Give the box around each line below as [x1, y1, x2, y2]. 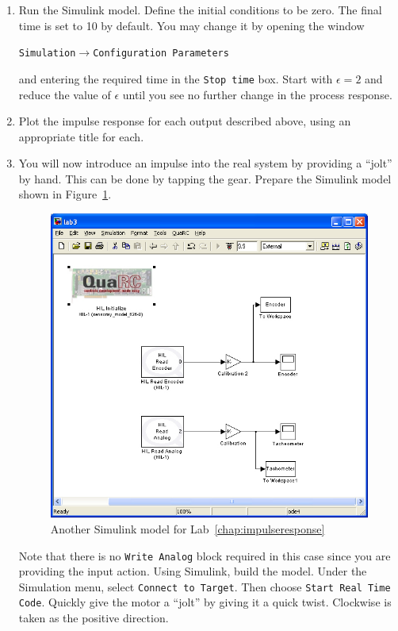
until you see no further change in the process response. [122, 86, 392, 102]
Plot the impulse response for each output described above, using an [18, 113, 351, 129]
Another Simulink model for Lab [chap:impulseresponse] [50, 520, 325, 537]
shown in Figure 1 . [18, 186, 112, 202]
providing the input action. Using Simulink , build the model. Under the [18, 563, 367, 579]
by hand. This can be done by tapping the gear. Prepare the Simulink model [18, 170, 392, 187]
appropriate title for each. [18, 128, 144, 144]
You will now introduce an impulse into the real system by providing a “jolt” [18, 155, 392, 171]
